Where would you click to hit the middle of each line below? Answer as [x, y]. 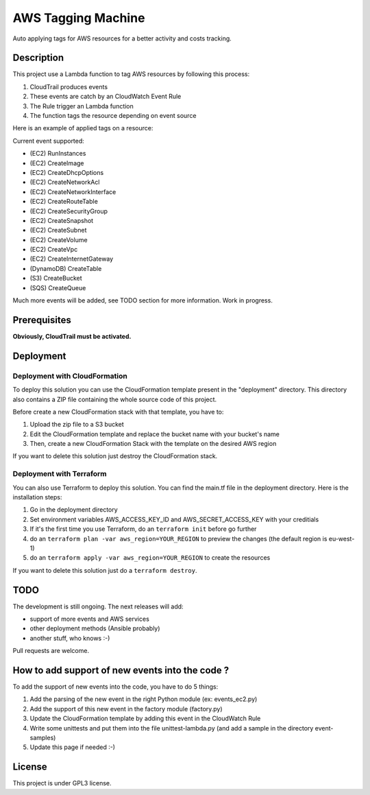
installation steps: [37, 497]
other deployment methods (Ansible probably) [95, 628]
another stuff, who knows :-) [70, 638]
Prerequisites [42, 320]
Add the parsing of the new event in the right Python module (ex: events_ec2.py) [144, 699]
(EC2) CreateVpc [54, 250]
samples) [43, 738]
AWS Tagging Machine [79, 18]
